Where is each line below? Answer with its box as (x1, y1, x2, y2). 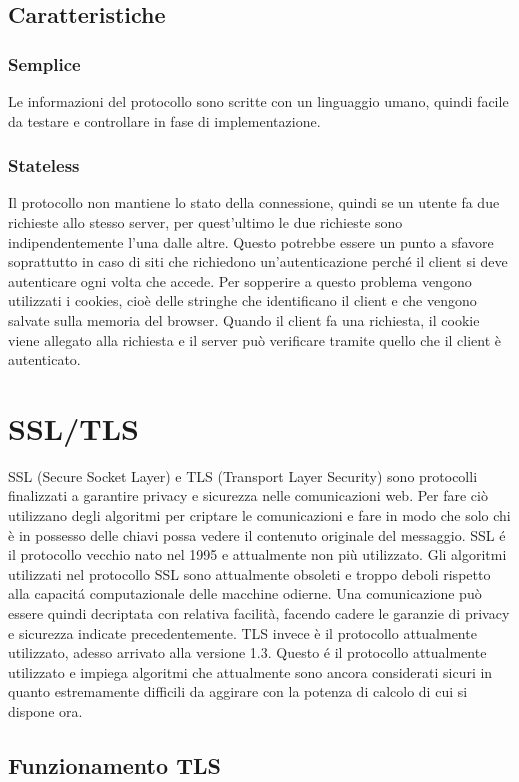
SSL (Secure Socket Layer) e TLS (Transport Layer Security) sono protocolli (8, 465, 478, 486)
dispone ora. (8, 701, 83, 721)
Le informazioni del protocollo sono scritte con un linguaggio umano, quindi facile (8, 91, 509, 111)
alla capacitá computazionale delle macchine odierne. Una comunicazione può (8, 583, 482, 604)
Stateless (8, 153, 80, 178)
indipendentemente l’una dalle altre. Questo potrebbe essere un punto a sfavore (8, 231, 494, 252)
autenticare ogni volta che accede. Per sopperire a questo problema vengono (8, 270, 472, 291)
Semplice (8, 51, 81, 76)
